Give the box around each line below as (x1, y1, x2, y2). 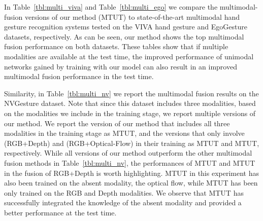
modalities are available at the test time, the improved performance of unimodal (4, 51, 254, 61)
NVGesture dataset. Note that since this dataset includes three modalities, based (4, 98, 256, 108)
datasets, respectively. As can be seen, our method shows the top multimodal (4, 31, 244, 42)
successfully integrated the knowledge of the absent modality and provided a (4, 197, 242, 208)
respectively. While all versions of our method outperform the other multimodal (4, 148, 252, 158)
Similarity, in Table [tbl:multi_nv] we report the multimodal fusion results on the (4, 88, 259, 98)
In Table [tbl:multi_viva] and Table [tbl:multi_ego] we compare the (4, 2, 218, 12)
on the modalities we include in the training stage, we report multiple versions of (4, 107, 256, 118)
